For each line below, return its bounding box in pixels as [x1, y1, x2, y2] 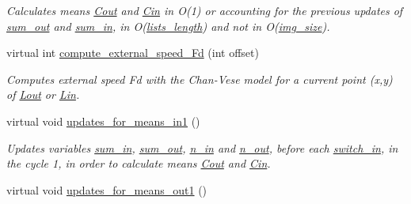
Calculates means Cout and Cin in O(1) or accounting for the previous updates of [6, 2, 403, 18]
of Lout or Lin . [6, 86, 80, 103]
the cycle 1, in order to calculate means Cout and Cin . [6, 155, 271, 172]
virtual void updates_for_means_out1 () [6, 181, 207, 198]
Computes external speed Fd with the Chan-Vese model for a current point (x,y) [6, 70, 393, 87]
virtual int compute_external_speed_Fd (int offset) [6, 44, 259, 61]
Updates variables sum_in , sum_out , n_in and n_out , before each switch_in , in [6, 139, 398, 156]
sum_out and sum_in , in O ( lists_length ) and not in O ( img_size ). [6, 17, 330, 34]
